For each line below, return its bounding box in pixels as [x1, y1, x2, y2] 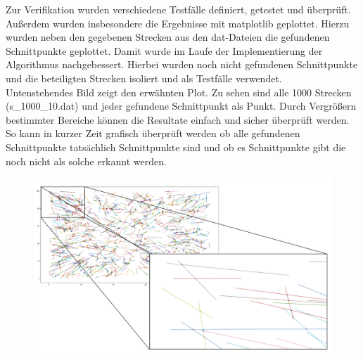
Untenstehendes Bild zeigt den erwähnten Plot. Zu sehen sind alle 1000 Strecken [6, 84, 352, 99]
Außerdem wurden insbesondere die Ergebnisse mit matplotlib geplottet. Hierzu [6, 15, 350, 30]
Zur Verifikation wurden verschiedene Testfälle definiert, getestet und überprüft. [6, 2, 351, 16]
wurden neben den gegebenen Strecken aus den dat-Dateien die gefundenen [6, 30, 330, 44]
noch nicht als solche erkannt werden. [6, 153, 167, 168]
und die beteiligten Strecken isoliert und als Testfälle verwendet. [6, 70, 282, 85]
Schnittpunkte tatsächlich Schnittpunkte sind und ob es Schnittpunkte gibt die [6, 139, 346, 154]
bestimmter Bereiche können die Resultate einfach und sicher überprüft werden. [6, 112, 350, 127]
